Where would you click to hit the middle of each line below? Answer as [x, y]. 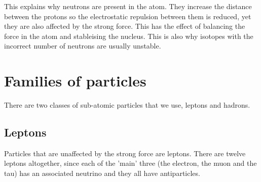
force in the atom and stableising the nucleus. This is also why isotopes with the [129, 36]
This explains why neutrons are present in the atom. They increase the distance [128, 6]
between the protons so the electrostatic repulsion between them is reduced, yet [128, 16]
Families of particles [75, 81]
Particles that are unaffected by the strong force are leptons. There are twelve [125, 153]
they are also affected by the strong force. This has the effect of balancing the [125, 26]
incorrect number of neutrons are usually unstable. [83, 46]
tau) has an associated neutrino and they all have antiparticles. [102, 173]
